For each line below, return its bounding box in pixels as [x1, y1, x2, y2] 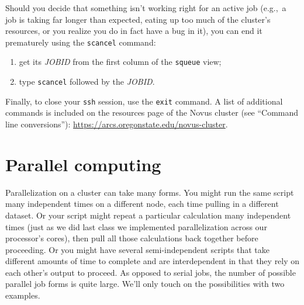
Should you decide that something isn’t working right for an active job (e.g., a [5, 2, 286, 13]
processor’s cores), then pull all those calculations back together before [5, 232, 258, 244]
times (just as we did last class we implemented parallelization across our [5, 220, 267, 233]
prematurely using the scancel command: [5, 36, 156, 48]
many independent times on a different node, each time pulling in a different [5, 197, 279, 210]
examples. [5, 289, 40, 301]
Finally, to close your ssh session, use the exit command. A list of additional [5, 95, 283, 107]
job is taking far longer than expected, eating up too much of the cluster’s [5, 13, 271, 25]
